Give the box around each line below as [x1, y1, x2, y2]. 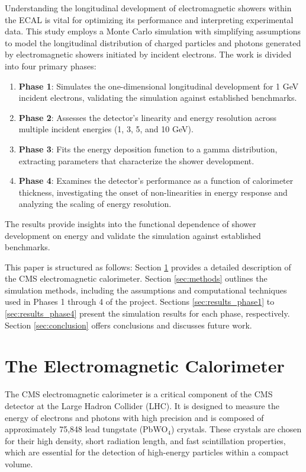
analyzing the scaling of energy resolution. [18, 197, 172, 210]
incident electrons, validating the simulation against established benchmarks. [18, 91, 297, 104]
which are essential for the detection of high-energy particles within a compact [5, 446, 289, 458]
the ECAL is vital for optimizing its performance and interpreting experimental [5, 13, 294, 25]
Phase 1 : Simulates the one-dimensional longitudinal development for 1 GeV [18, 79, 299, 92]
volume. [5, 457, 33, 470]
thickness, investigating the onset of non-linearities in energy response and [18, 186, 288, 198]
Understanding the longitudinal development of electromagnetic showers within [5, 2, 292, 14]
